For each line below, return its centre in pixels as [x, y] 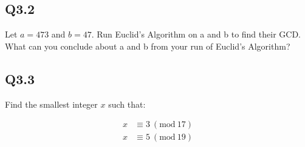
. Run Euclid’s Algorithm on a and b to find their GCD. [196, 34]
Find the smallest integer [51, 104]
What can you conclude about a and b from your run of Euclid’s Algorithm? [148, 46]
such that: [127, 104]
